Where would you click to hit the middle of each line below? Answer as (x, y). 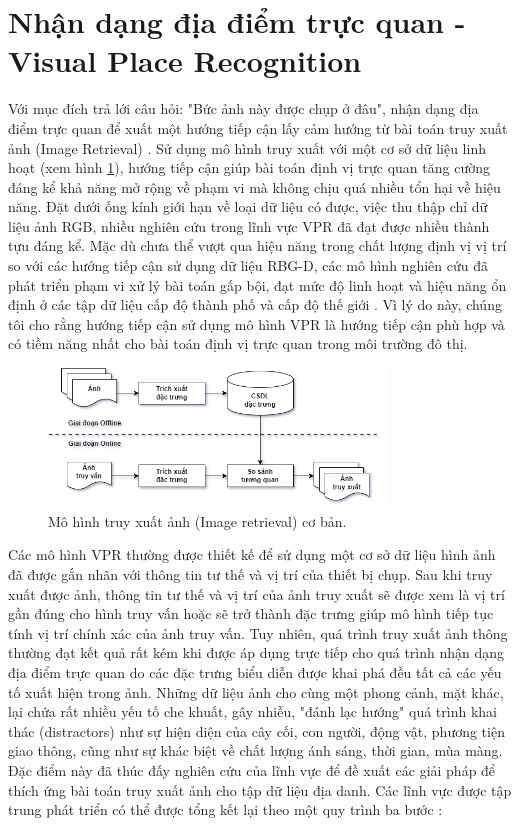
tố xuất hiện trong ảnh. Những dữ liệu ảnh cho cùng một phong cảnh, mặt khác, (256, 691)
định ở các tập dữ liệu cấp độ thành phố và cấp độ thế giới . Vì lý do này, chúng (255, 304)
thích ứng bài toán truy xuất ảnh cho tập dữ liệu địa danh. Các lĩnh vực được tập (260, 789)
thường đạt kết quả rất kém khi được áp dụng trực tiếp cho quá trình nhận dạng (256, 652)
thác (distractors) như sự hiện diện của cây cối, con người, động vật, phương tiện (256, 730)
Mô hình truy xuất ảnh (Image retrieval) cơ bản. (197, 520)
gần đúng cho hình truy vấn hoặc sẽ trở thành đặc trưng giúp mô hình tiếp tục (251, 613)
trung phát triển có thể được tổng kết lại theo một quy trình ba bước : (225, 809)
